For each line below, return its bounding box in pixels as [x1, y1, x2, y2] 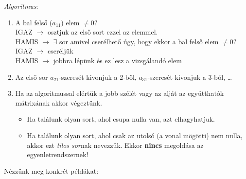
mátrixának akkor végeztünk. [15, 97, 103, 107]
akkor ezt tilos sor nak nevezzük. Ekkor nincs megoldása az [27, 140, 204, 150]
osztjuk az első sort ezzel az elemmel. [47, 27, 158, 37]
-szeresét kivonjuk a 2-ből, [59, 72, 137, 82]
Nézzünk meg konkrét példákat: [4, 165, 99, 176]
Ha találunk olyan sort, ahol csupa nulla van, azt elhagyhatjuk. [27, 114, 215, 124]
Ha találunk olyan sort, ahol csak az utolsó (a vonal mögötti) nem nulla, [27, 130, 243, 140]
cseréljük [47, 46, 73, 56]
